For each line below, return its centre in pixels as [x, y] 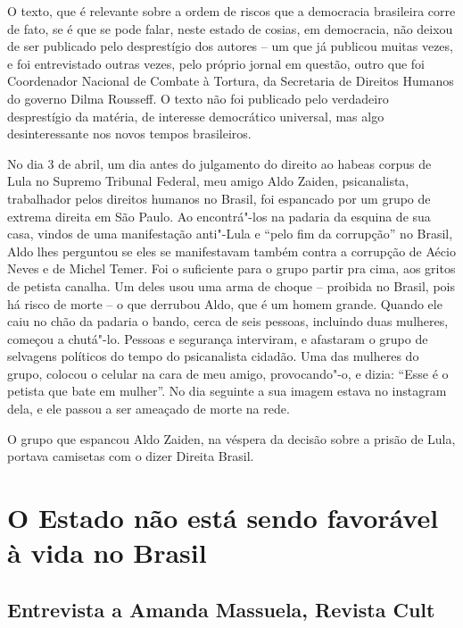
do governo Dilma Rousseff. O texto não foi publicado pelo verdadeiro [198, 98]
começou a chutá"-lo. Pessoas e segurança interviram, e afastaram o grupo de [218, 338]
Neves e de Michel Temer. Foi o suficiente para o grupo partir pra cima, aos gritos [231, 268]
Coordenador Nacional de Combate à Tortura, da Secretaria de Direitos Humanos [231, 81]
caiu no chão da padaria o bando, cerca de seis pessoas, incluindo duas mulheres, [228, 321]
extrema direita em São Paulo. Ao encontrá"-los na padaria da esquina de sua [219, 216]
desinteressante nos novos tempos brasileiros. [129, 134]
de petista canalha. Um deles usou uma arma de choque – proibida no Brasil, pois [231, 285]
